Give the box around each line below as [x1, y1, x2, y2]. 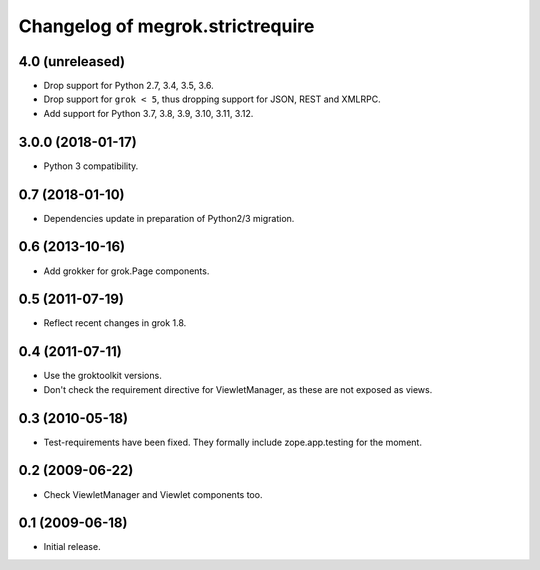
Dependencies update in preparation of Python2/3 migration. [43, 212, 295, 224]
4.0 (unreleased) [18, 53, 126, 70]
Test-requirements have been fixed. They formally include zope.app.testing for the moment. [43, 436, 422, 448]
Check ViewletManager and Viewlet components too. [43, 488, 263, 500]
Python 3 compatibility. [43, 160, 139, 172]
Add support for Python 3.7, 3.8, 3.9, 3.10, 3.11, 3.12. [43, 107, 254, 119]
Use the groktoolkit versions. [43, 370, 162, 382]
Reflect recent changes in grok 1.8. [43, 317, 187, 329]
